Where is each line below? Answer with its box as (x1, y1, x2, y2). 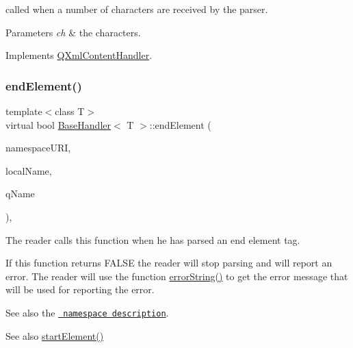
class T (55, 104, 85, 118)
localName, (5, 163, 52, 177)
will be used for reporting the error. (5, 282, 155, 297)
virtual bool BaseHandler (5, 117, 111, 132)
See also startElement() (5, 328, 104, 343)
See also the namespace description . (5, 305, 169, 319)
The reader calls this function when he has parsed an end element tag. (5, 232, 300, 247)
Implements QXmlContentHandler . (5, 48, 153, 62)
